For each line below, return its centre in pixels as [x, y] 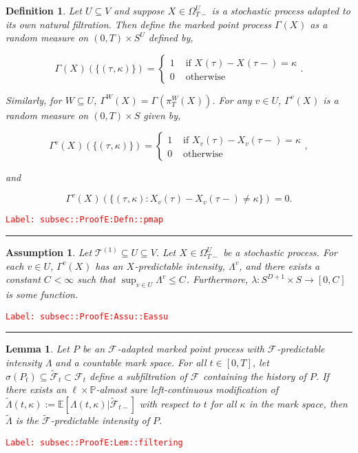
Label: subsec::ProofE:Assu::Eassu [87, 316]
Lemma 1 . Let [38, 349]
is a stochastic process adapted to [281, 10]
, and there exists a [280, 265]
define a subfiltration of [138, 376]
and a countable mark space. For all [131, 362]
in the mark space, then [298, 403]
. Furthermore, [217, 279]
